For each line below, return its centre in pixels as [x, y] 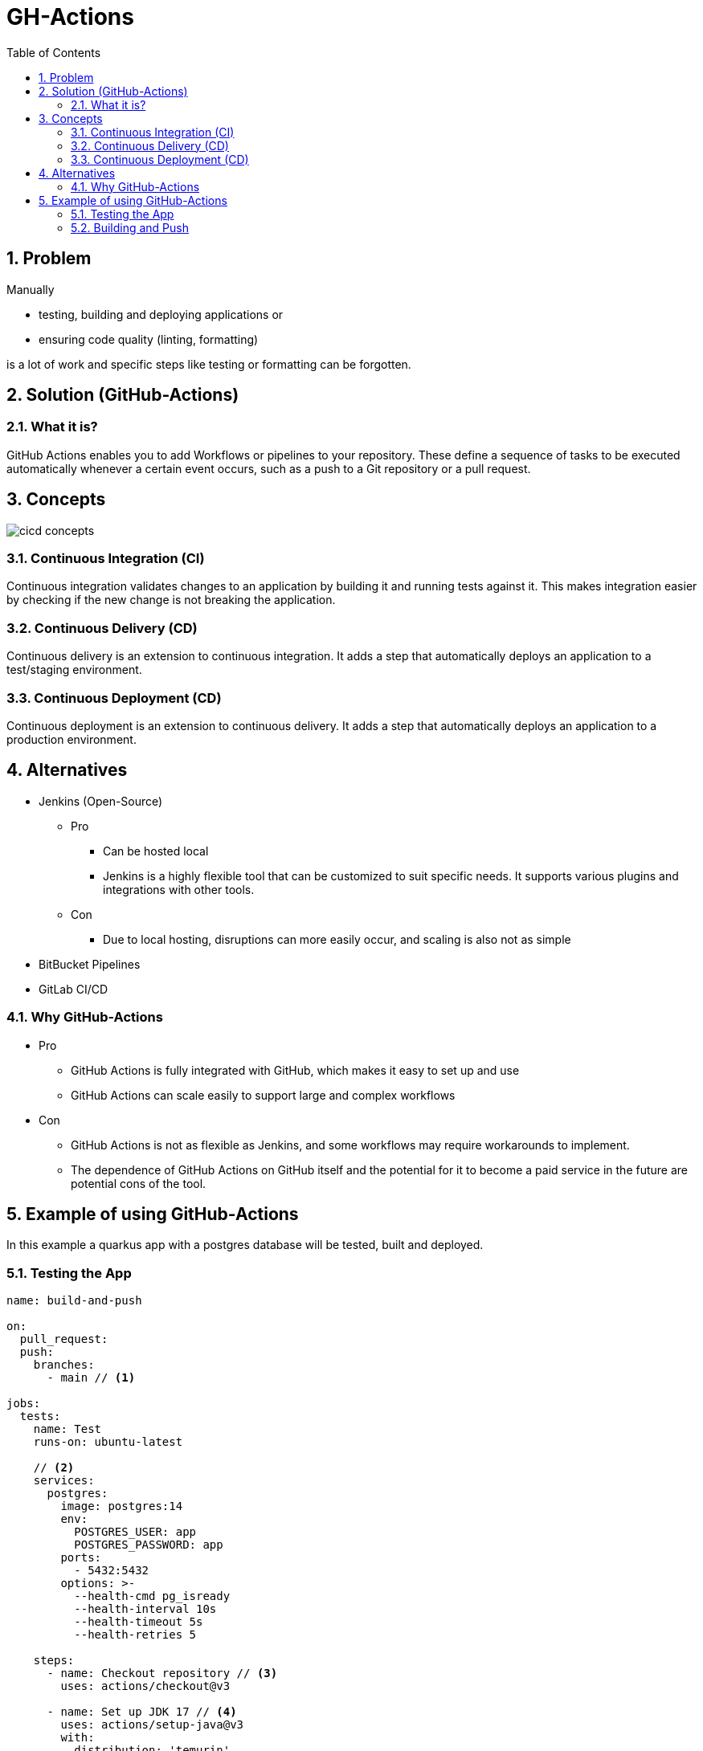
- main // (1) [91, 1378]
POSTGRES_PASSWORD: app [149, 1545]
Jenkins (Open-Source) [101, 801]
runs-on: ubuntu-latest [108, 1442]
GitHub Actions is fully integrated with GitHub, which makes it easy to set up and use [295, 1070]
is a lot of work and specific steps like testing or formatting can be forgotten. [209, 364]
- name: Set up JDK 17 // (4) [142, 1712]
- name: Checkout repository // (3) [162, 1673]
